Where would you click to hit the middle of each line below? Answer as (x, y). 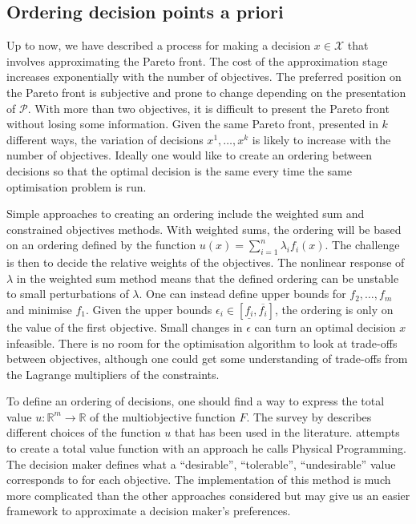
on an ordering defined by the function (101, 245)
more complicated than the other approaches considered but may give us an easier (208, 495)
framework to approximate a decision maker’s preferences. (149, 511)
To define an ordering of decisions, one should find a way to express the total (196, 401)
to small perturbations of (68, 294)
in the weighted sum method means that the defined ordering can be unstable (208, 278)
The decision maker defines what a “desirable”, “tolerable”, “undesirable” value (201, 464)
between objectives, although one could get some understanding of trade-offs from (207, 359)
